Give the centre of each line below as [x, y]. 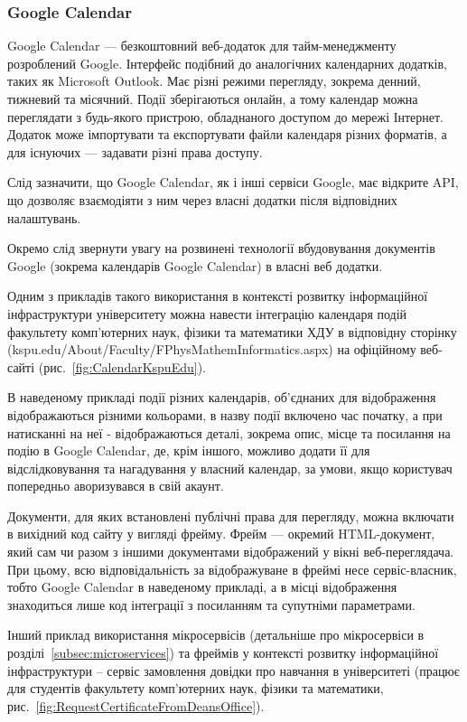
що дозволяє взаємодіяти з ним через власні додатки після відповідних [202, 199]
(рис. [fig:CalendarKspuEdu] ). [122, 366]
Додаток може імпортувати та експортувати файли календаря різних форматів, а [227, 134]
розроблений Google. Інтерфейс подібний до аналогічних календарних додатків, [227, 63]
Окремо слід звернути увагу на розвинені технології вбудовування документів [221, 248]
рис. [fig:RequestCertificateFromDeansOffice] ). [136, 705]
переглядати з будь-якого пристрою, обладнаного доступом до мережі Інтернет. [225, 116]
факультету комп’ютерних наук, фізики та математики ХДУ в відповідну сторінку [232, 331]
